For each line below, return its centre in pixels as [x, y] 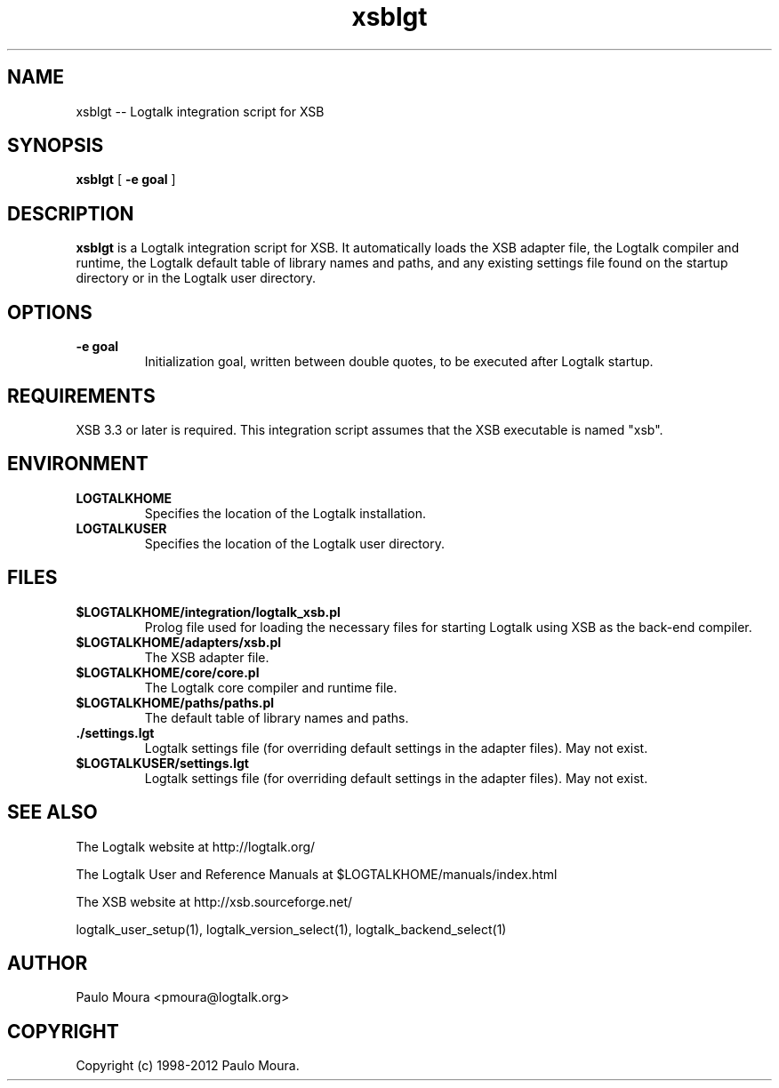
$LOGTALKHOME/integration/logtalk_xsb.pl [208, 612]
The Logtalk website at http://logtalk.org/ [196, 846]
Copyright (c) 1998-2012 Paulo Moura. [188, 1066]
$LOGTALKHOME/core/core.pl [168, 672]
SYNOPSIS [56, 146]
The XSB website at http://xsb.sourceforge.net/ [214, 901]
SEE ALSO [52, 812]
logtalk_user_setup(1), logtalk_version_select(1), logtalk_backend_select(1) [291, 929]
